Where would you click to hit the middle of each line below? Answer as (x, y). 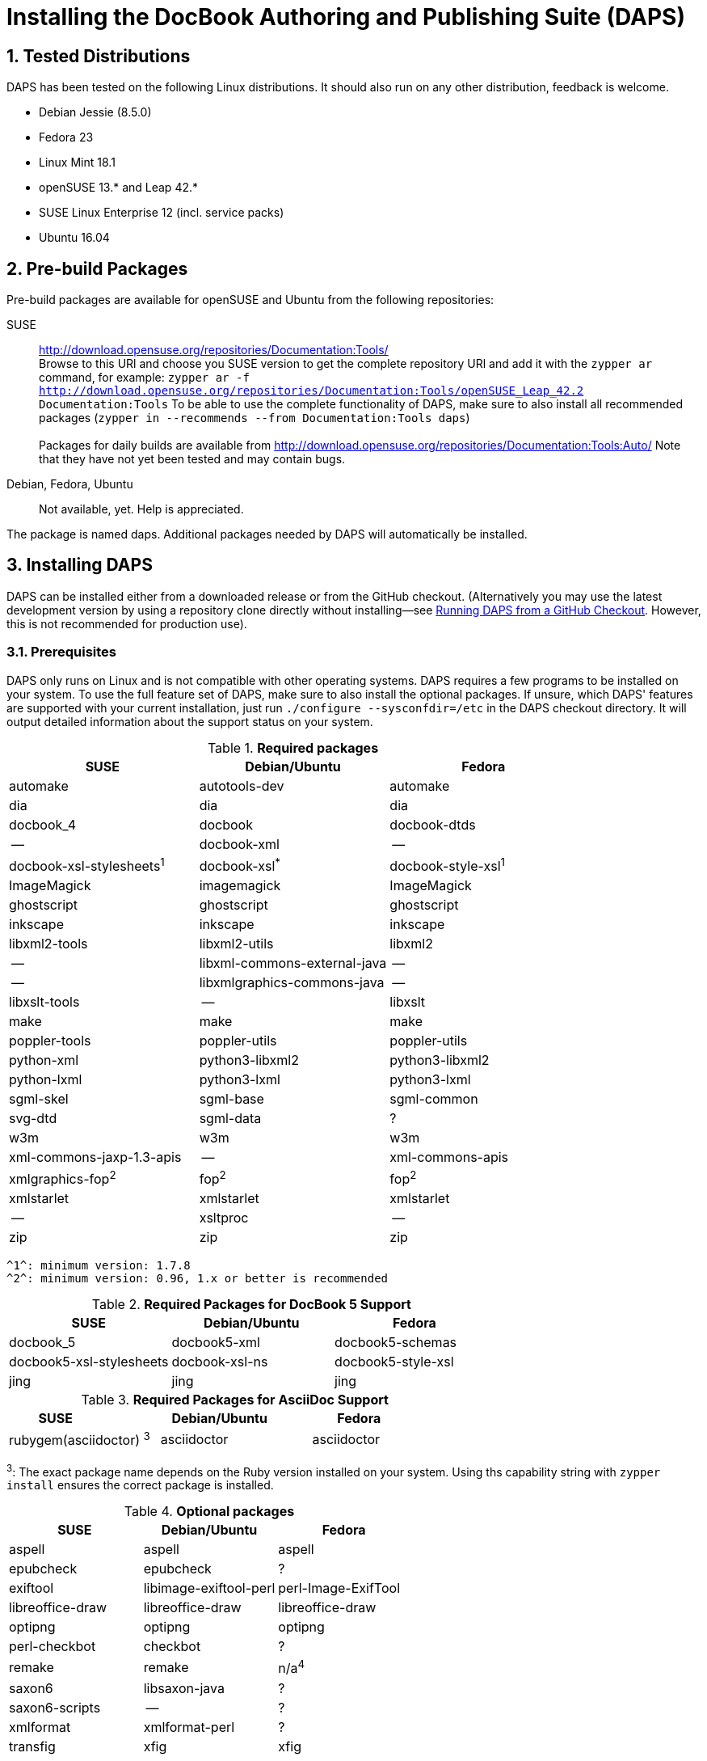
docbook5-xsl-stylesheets (89, 1362)
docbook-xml (239, 844)
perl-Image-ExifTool (339, 1588)
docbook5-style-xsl (394, 1362)
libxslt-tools (44, 1001)
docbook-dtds (433, 824)
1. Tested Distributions (99, 56)
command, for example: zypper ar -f (144, 378)
